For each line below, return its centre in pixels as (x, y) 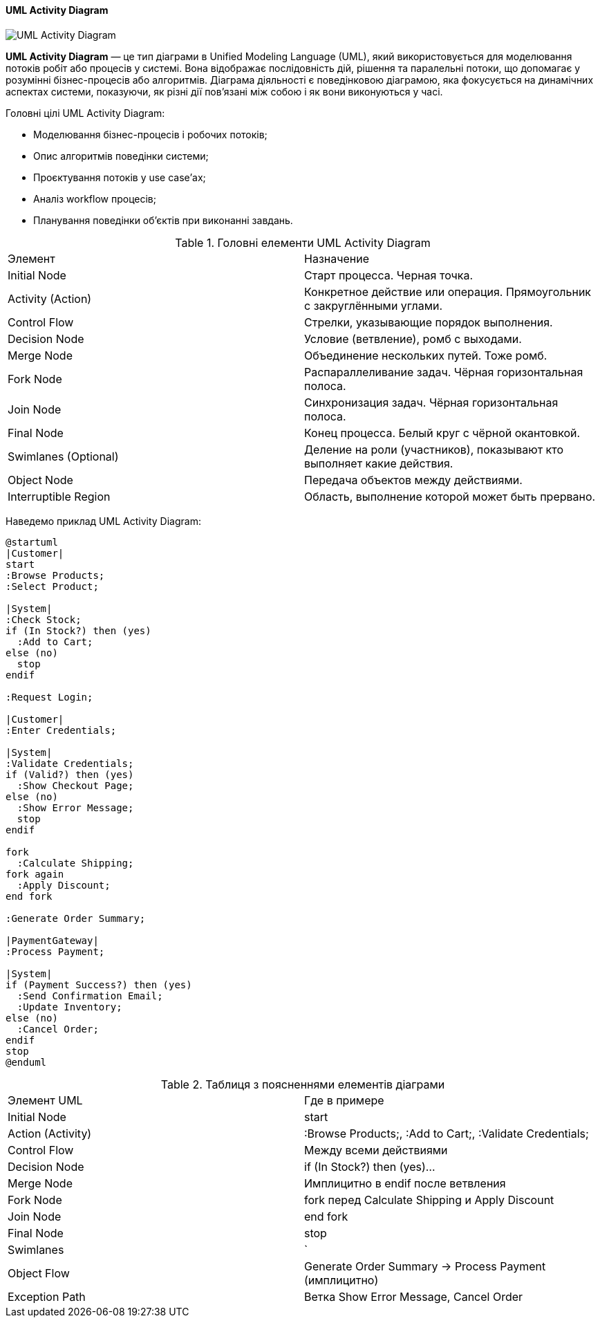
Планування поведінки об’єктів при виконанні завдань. (163, 220)
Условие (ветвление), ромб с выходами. (413, 339)
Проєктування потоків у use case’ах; (120, 177)
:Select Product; (52, 586)
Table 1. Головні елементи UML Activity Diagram (303, 242)
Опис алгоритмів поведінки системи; (121, 156)
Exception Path (47, 1296)
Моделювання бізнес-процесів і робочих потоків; (150, 134)
